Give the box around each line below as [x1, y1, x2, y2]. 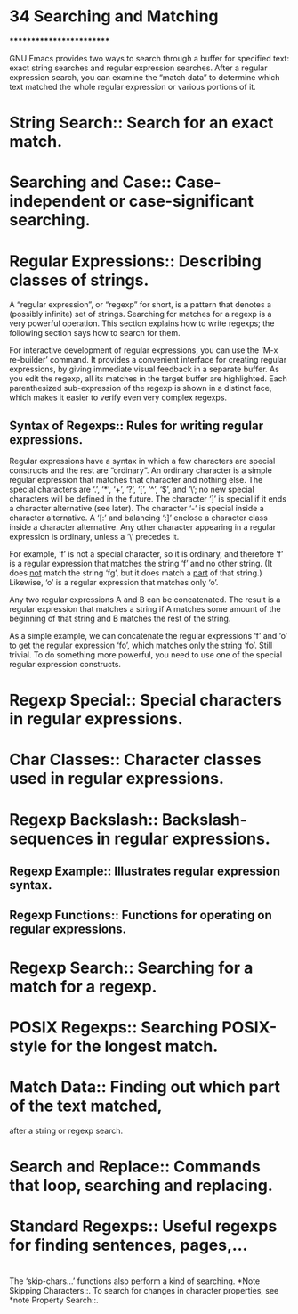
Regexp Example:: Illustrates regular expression [9, 864, 280, 879]
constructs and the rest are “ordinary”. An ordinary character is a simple [9, 465, 273, 476]
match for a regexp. [9, 976, 157, 997]
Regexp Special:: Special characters [9, 690, 282, 710]
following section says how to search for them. [9, 328, 181, 339]
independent [9, 192, 107, 211]
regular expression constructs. [9, 659, 122, 670]
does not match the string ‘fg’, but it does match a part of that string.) [9, 567, 262, 578]
